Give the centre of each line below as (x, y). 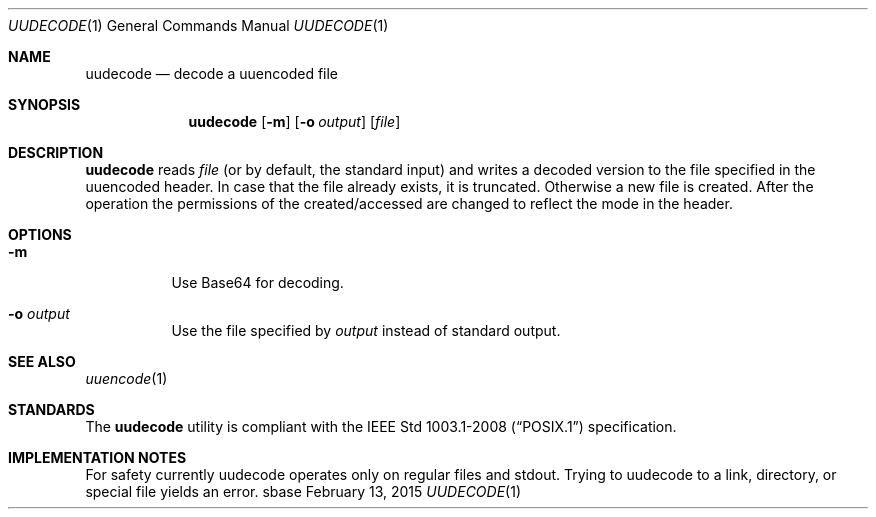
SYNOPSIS (44, 104)
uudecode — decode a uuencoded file (212, 73)
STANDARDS (51, 409)
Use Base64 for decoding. (257, 282)
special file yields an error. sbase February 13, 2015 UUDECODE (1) (303, 491)
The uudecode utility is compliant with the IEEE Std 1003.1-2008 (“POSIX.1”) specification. (381, 426)
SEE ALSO (42, 361)
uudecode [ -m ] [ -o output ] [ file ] (294, 121)
